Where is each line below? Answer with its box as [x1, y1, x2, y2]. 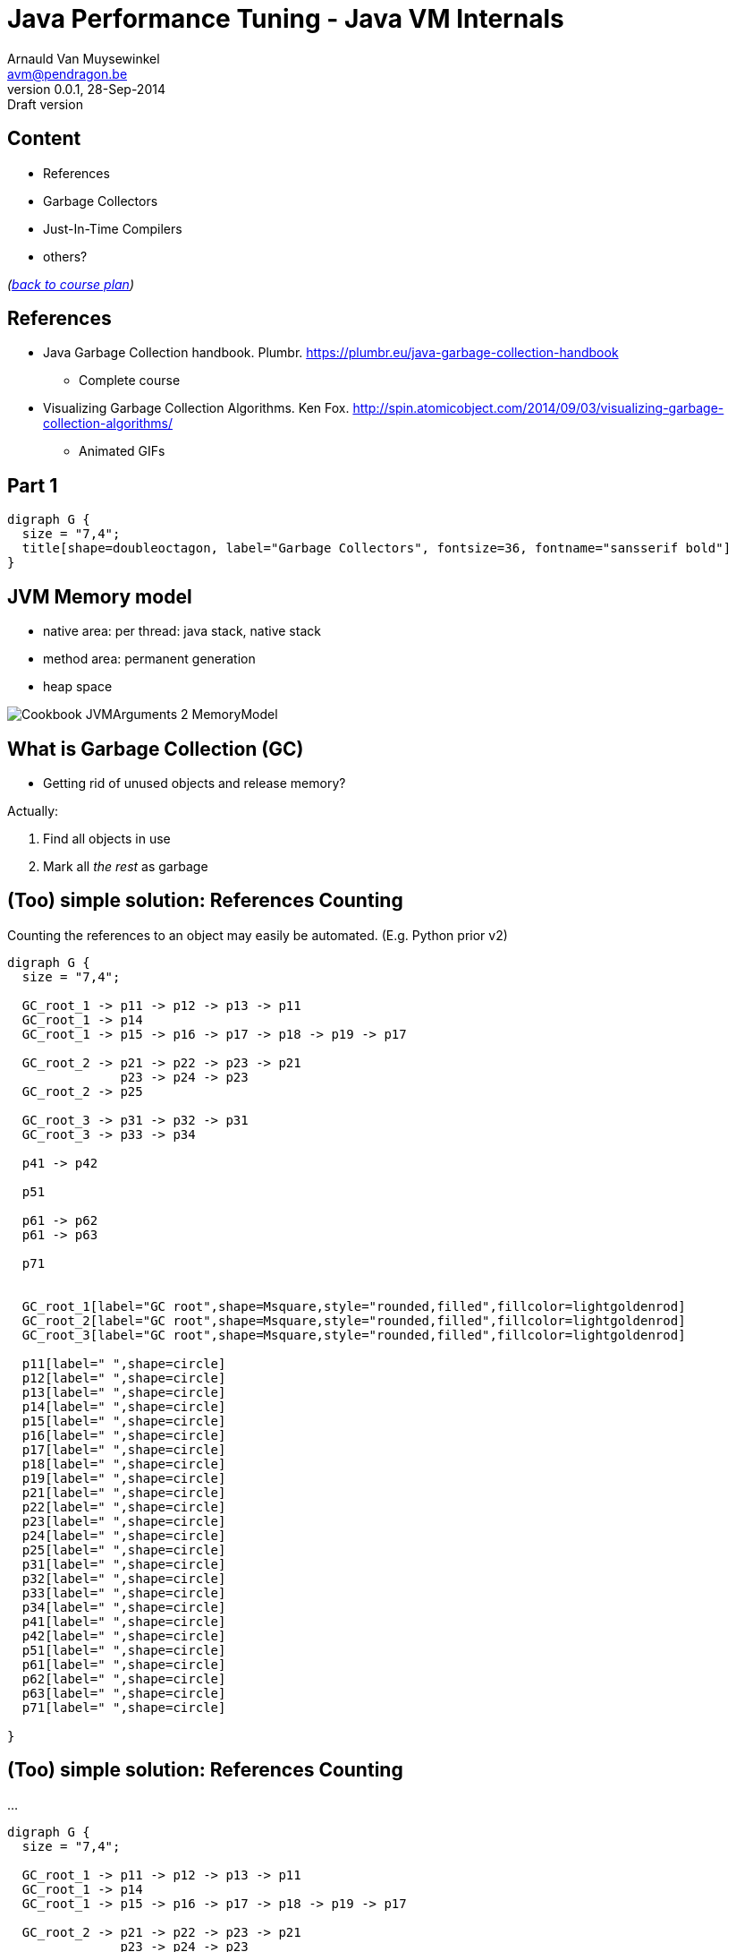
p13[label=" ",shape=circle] [21, 1384, 226, 1400]
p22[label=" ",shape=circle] [21, 1499, 226, 1514]
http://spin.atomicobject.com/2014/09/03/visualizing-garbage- [352, 400, 724, 416]
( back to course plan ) [7, 276, 135, 292]
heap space [43, 679, 113, 695]
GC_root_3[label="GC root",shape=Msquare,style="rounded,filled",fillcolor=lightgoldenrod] [21, 1327, 686, 1342]
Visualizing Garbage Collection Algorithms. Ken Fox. [43, 400, 350, 416]
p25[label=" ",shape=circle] [21, 1542, 226, 1557]
